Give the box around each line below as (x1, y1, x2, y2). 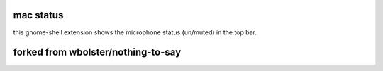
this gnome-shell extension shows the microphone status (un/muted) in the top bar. (13, 28, 257, 37)
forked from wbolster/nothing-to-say (13, 46, 182, 58)
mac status (13, 9, 64, 21)
